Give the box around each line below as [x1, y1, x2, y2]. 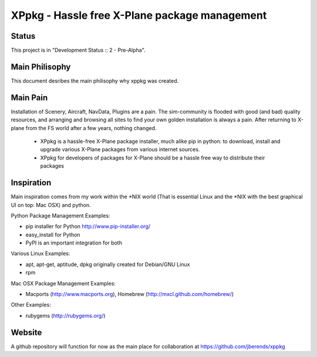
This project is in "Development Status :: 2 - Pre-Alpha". [11, 47, 146, 54]
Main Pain [11, 93, 48, 103]
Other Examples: [11, 301, 51, 308]
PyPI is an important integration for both [25, 239, 123, 246]
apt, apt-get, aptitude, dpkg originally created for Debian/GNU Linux [25, 261, 190, 268]
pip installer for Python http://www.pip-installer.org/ [25, 223, 151, 230]
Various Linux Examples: [11, 250, 70, 257]
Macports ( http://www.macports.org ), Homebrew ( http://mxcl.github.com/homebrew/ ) [25, 291, 234, 298]
